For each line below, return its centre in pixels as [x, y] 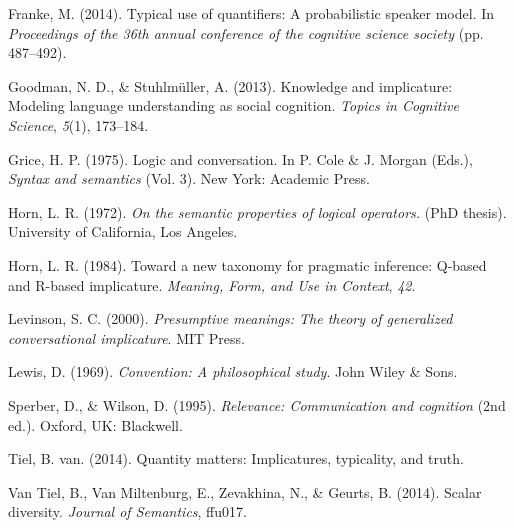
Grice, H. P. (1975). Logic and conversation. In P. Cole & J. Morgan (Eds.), [240, 158]
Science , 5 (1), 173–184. [78, 124]
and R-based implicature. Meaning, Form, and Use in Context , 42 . [212, 284]
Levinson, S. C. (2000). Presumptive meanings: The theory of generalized [230, 318]
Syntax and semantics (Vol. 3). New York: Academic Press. [189, 178]
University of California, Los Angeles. [123, 231]
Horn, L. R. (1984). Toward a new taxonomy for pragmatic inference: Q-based [247, 264]
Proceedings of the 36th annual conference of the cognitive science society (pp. [246, 32]
